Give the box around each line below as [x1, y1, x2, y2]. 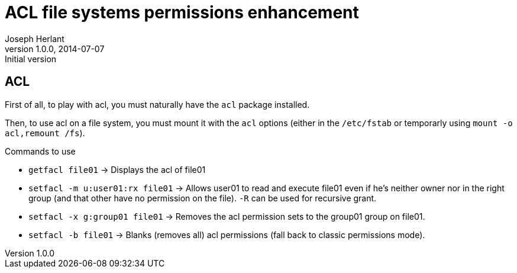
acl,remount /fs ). [5, 127, 85, 138]
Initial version [5, 53, 57, 64]
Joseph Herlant [5, 33, 64, 44]
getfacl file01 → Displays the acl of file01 [28, 164, 206, 175]
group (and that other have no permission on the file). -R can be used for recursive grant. [28, 192, 377, 203]
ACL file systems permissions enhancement [5, 2, 359, 23]
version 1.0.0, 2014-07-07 [5, 43, 105, 54]
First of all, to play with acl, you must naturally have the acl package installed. [5, 99, 310, 110]
